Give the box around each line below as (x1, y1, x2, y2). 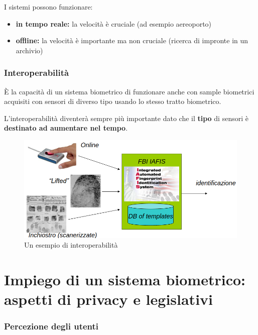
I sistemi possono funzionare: (4, 2, 93, 12)
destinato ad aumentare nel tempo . (4, 123, 128, 133)
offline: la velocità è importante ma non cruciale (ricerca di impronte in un (16, 35, 248, 46)
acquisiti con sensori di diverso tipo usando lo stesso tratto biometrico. (4, 96, 221, 106)
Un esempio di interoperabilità (24, 240, 118, 250)
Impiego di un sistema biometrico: (4, 269, 245, 290)
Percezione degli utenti (4, 320, 99, 332)
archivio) (16, 45, 43, 55)
